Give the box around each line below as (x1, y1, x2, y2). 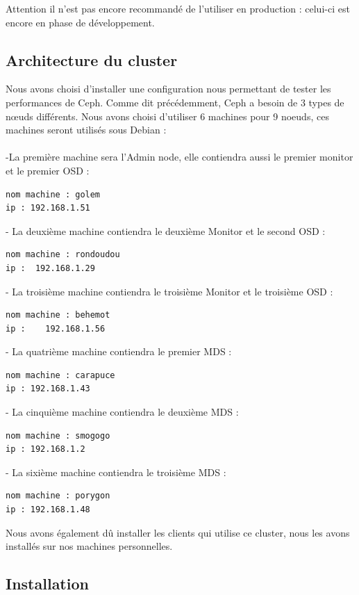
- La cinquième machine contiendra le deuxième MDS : (6, 405, 239, 419)
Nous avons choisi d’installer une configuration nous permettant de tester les (6, 81, 331, 96)
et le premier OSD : (6, 163, 90, 177)
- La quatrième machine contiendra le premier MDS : (6, 344, 232, 359)
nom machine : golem (6, 189, 101, 199)
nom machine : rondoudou (6, 250, 120, 260)
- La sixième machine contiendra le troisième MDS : (6, 464, 226, 479)
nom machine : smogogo (6, 430, 110, 441)
